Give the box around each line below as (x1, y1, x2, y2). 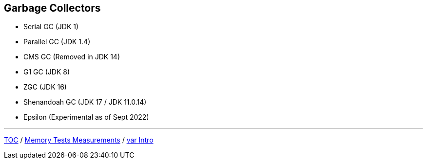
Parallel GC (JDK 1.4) (23, 37, 91, 46)
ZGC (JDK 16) (23, 83, 67, 91)
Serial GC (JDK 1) (23, 22, 79, 31)
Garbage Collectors (4, 2, 101, 14)
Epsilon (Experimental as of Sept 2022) (23, 113, 149, 122)
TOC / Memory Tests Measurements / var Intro (4, 136, 154, 145)
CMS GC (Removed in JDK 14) (23, 53, 120, 61)
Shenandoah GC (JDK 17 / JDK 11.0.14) (23, 98, 147, 107)
